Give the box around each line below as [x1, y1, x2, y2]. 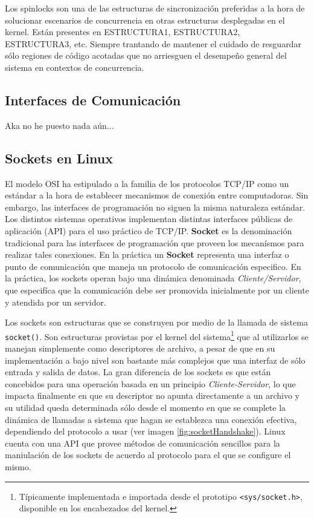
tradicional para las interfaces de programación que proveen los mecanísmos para [5, 236, 304, 249]
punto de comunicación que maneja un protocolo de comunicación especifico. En [5, 260, 301, 272]
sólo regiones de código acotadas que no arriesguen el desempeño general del [5, 49, 287, 62]
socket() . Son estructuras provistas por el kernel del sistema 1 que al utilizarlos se [5, 328, 309, 343]
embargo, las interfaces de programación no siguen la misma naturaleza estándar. [5, 200, 306, 213]
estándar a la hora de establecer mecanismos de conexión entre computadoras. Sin [5, 189, 309, 202]
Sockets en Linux [5, 148, 114, 167]
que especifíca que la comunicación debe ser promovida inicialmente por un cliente [5, 283, 309, 296]
